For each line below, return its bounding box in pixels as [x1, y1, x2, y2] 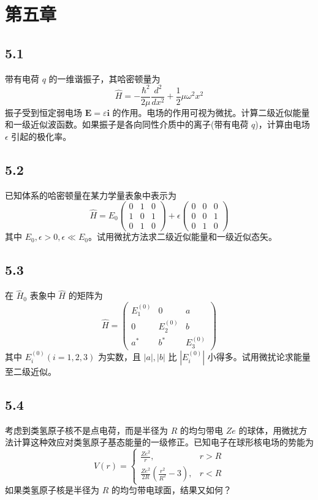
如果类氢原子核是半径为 [5, 483, 99, 496]
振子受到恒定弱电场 [5, 106, 82, 118]
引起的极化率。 [11, 129, 72, 142]
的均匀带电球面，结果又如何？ [111, 483, 232, 496]
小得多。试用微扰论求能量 [207, 350, 311, 363]
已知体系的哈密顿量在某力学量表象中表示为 [5, 188, 176, 201]
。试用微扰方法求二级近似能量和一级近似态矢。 [88, 230, 277, 243]
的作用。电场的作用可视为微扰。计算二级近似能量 [112, 106, 310, 118]
